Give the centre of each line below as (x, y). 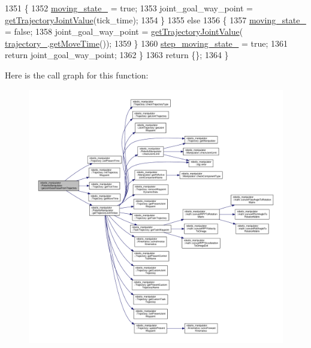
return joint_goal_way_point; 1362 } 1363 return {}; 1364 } (117, 55)
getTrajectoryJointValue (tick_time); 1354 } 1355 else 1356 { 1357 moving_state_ (155, 19)
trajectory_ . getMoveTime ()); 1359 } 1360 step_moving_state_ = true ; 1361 (147, 43)
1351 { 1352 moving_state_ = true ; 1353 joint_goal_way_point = (129, 8)
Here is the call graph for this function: (77, 75)
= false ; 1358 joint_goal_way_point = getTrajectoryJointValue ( (124, 31)
